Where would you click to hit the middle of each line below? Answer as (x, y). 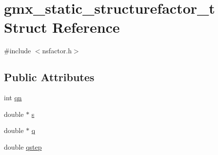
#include (18, 51)
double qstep (23, 146)
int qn (13, 98)
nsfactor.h (57, 51)
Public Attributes (49, 77)
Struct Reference (62, 27)
